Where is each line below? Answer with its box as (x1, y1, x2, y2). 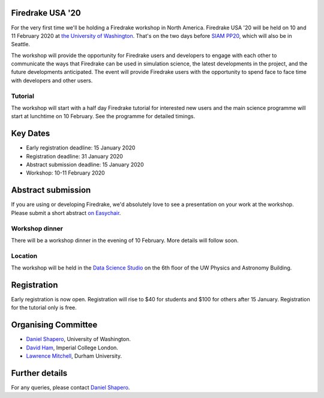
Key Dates (11, 128, 50, 139)
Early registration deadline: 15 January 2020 (26, 144, 136, 151)
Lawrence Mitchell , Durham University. (26, 352, 122, 360)
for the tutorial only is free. (11, 304, 77, 312)
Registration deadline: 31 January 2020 (26, 152, 123, 160)
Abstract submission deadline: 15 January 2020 (26, 161, 144, 168)
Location (11, 252, 38, 260)
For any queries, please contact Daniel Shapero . (11, 384, 130, 391)
